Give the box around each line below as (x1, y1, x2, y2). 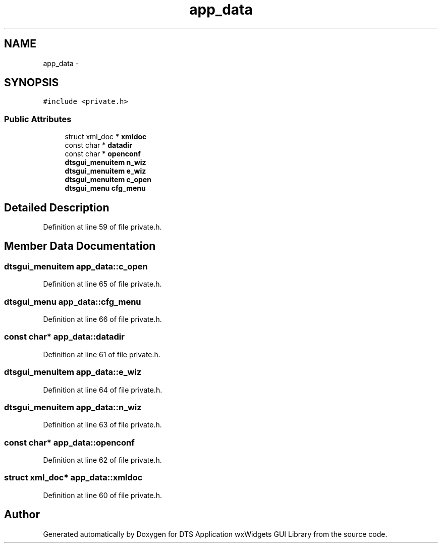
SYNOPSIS (4, 76, 59, 89)
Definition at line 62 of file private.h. (43, 456, 162, 464)
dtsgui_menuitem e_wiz (65, 167, 146, 176)
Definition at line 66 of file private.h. (43, 315, 162, 323)
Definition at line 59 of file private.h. (43, 223, 162, 232)
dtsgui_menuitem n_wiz (65, 158, 146, 167)
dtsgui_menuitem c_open (65, 175, 151, 184)
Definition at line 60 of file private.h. (43, 490, 162, 500)
